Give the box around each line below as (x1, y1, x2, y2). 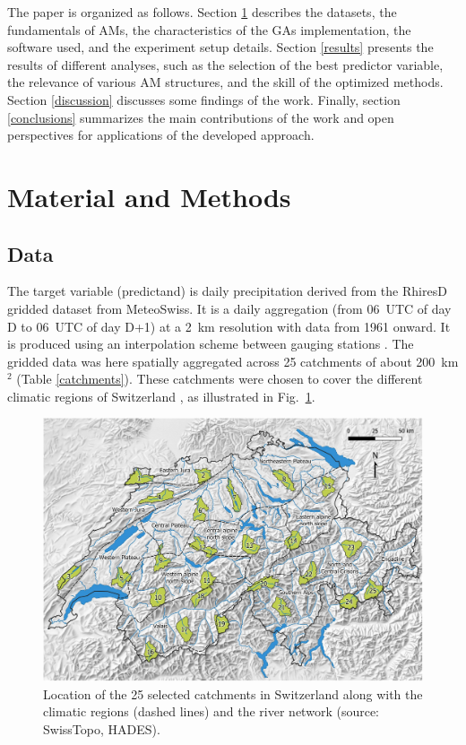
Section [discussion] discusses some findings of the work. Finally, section (7, 90, 401, 108)
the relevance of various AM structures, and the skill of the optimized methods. (7, 73, 444, 91)
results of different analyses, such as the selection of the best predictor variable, (7, 55, 444, 74)
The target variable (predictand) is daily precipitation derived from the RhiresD (7, 282, 447, 300)
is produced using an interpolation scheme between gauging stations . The (7, 334, 414, 353)
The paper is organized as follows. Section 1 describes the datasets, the (7, 3, 397, 21)
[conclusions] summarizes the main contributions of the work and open (7, 108, 394, 126)
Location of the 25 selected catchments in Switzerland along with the (43, 684, 423, 703)
